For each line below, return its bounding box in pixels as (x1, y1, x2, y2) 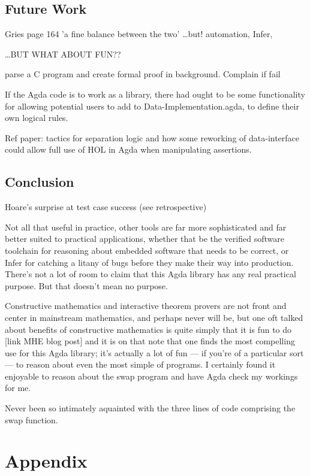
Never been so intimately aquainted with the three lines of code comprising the (5, 402, 296, 414)
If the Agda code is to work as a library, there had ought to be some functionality (5, 87, 305, 100)
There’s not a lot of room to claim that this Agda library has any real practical (5, 268, 296, 280)
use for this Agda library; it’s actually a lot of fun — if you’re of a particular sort (5, 346, 304, 359)
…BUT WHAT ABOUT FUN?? (5, 47, 121, 60)
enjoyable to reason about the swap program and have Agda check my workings (5, 369, 298, 382)
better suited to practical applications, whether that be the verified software (5, 232, 284, 245)
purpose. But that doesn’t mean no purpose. (5, 279, 168, 292)
